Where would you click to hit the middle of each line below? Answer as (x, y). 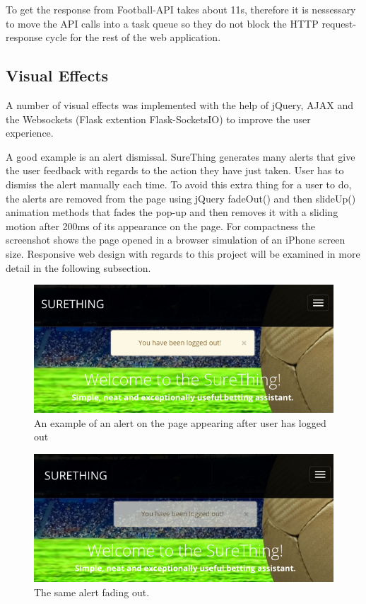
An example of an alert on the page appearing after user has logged (180, 422)
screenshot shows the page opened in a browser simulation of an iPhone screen (176, 240)
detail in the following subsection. (78, 267)
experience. (30, 133)
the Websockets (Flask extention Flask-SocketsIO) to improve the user (158, 119)
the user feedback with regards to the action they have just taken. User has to (175, 170)
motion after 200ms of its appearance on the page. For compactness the (161, 226)
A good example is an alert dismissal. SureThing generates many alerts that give (181, 156)
